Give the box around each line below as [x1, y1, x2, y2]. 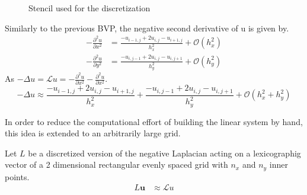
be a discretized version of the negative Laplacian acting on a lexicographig [28, 146, 301, 159]
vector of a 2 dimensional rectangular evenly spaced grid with [5, 158, 228, 171]
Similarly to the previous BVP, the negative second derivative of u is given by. [5, 21, 289, 34]
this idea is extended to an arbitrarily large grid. [5, 127, 181, 139]
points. [5, 170, 30, 183]
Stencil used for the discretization [28, 2, 151, 14]
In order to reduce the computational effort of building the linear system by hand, [5, 115, 303, 127]
